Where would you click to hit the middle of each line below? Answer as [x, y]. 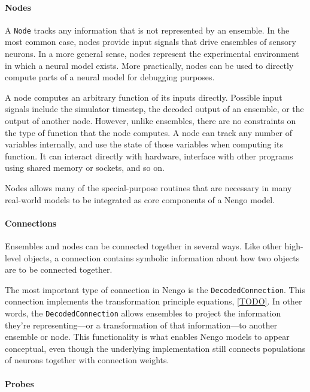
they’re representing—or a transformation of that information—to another [141, 325]
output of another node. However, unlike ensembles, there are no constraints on [151, 121]
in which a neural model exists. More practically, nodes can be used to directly [149, 65]
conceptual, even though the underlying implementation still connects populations [155, 348]
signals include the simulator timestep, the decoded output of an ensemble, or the [154, 109]
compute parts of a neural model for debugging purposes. [110, 77]
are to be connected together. [59, 269]
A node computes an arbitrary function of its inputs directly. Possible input [144, 97]
